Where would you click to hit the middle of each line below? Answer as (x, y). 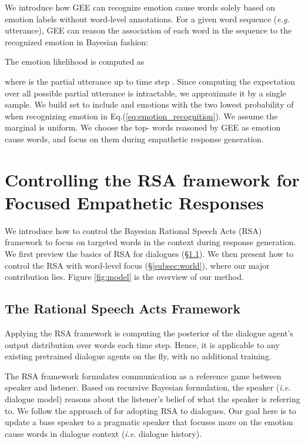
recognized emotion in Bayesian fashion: (77, 41)
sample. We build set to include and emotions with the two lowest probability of (149, 104)
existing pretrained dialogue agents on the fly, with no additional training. (138, 356)
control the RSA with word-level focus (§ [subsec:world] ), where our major (137, 265)
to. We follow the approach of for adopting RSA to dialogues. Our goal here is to (150, 410)
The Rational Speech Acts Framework (123, 308)
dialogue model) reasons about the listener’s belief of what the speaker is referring (152, 398)
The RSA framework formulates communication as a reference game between (143, 375)
